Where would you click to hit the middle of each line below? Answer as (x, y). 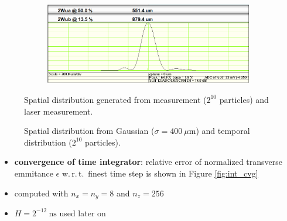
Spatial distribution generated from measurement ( (115, 99)
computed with (41, 193)
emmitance (34, 173)
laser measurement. (59, 111)
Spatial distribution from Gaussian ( (89, 131)
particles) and (244, 99)
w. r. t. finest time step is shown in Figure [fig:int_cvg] (160, 173)
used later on (83, 213)
